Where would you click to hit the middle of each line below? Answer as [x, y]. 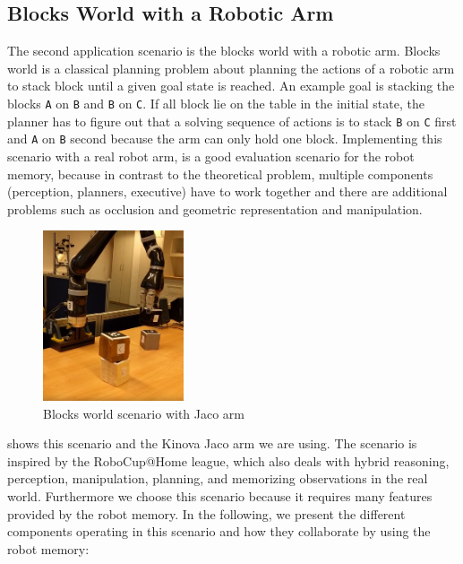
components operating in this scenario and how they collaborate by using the [219, 531]
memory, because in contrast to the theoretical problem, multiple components [220, 174]
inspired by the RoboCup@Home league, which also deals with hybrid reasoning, [228, 460]
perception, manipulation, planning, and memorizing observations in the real [218, 478]
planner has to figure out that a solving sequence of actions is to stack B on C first [232, 121]
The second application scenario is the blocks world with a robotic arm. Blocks [224, 51]
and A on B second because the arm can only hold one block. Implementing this [225, 139]
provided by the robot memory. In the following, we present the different [206, 513]
